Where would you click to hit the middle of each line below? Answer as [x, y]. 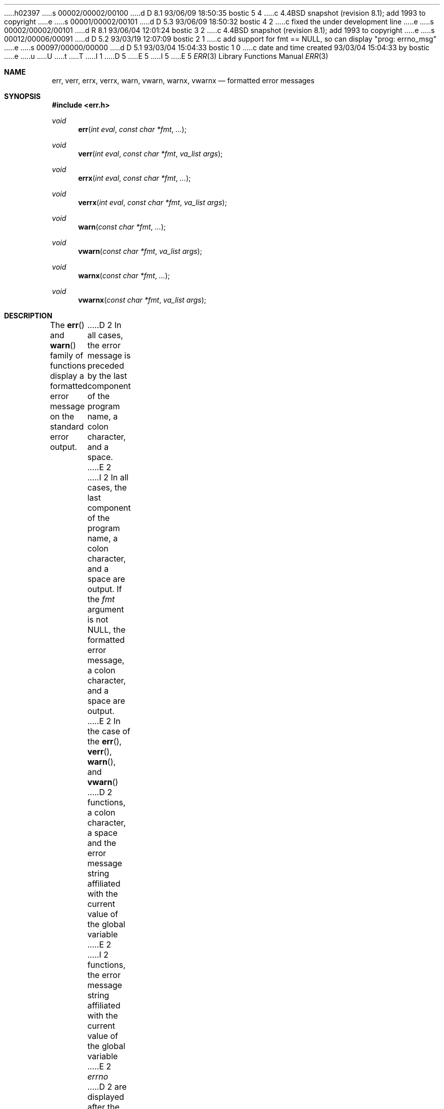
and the [102, 843]
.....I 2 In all [108, 477]
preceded [106, 366]
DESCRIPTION [28, 316]
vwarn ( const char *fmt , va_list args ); [140, 251]
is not [98, 619]
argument [106, 609]
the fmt [101, 599]
